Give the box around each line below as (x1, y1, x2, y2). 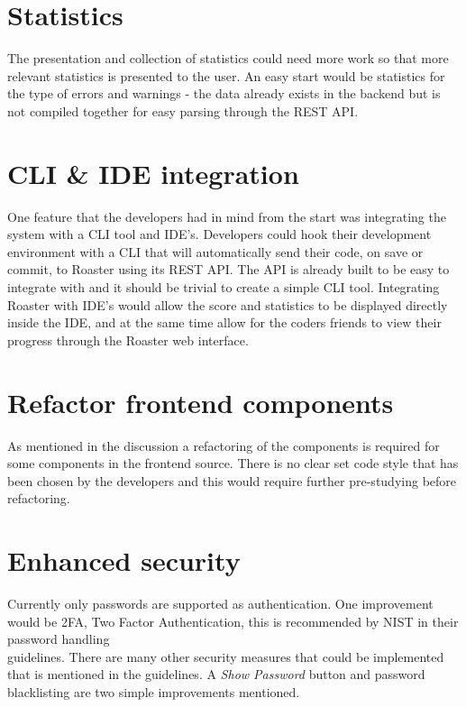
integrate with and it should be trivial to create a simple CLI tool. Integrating (7, 278, 440, 296)
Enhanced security (7, 542, 241, 579)
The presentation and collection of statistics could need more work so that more (7, 49, 449, 68)
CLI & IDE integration (7, 154, 299, 191)
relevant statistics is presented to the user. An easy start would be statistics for (7, 66, 445, 85)
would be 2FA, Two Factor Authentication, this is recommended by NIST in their (7, 611, 459, 630)
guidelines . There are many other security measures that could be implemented (7, 647, 444, 666)
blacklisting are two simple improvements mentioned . (7, 682, 300, 701)
